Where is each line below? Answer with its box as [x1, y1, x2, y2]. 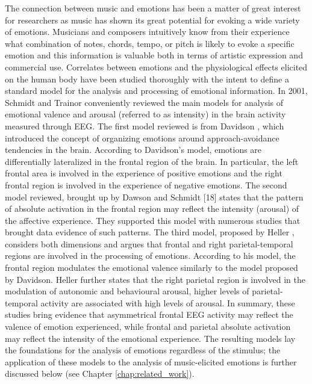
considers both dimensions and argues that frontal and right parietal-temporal [5, 237, 293, 250]
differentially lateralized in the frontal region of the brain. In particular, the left [5, 155, 299, 167]
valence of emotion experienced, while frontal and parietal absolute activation [5, 320, 291, 333]
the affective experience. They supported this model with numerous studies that [5, 214, 301, 226]
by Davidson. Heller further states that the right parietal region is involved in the [5, 273, 305, 285]
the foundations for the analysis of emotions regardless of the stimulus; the [5, 344, 281, 356]
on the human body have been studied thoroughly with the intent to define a [5, 72, 289, 85]
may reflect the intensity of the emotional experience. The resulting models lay [5, 332, 296, 344]
